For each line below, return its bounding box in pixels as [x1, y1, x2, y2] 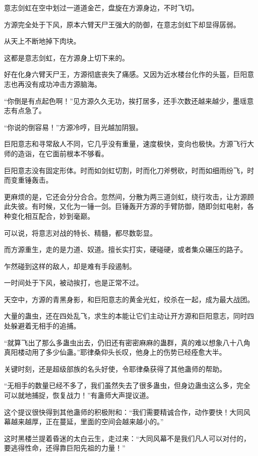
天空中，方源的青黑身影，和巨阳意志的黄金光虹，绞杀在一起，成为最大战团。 [4, 294, 254, 304]
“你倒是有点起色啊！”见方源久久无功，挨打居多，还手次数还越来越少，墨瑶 [4, 95, 247, 106]
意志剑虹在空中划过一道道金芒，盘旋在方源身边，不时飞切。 [4, 2, 198, 12]
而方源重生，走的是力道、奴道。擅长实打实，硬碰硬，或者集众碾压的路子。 [4, 244, 247, 255]
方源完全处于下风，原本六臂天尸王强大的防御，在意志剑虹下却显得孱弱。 [4, 19, 240, 29]
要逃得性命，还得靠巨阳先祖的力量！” [4, 443, 126, 453]
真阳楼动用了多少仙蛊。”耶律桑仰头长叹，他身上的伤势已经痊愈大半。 [4, 347, 226, 357]
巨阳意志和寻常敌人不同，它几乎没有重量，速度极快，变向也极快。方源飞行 [4, 138, 247, 149]
